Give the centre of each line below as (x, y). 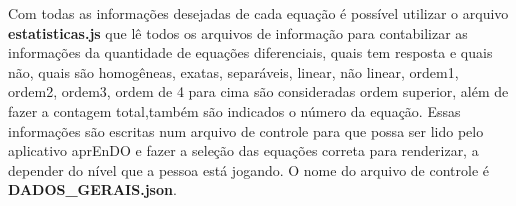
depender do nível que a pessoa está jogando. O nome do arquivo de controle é (248, 169)
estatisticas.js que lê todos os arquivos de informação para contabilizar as (238, 32)
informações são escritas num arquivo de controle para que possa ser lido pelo (246, 130)
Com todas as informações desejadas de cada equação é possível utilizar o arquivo (258, 13)
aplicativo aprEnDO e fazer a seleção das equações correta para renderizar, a (243, 150)
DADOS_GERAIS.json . (92, 189)
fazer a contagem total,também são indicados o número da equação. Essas (234, 110)
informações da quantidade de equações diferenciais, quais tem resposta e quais (250, 52)
